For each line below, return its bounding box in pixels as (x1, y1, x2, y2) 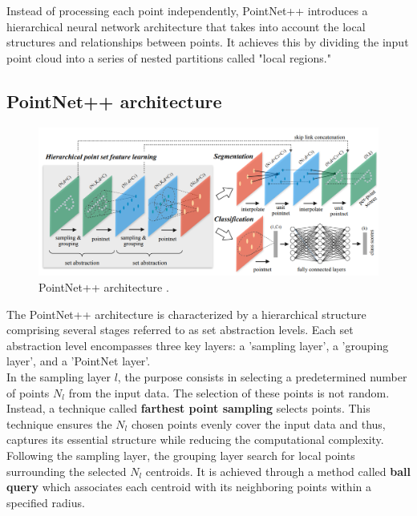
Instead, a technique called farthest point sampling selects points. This (6, 400, 370, 417)
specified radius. (6, 494, 85, 510)
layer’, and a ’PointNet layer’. (6, 353, 151, 369)
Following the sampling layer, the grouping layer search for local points (6, 447, 355, 464)
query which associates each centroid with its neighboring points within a (6, 478, 371, 495)
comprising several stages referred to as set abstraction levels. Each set (6, 321, 354, 338)
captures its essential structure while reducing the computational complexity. (6, 431, 384, 448)
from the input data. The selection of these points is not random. (68, 384, 390, 401)
